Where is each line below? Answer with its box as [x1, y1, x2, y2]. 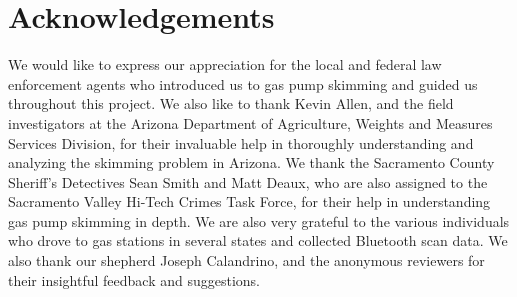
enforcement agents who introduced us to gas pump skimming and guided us [8, 73, 478, 94]
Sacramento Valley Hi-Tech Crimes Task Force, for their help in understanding [8, 191, 491, 212]
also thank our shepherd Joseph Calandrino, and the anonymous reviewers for [8, 250, 485, 271]
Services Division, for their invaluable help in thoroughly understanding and [8, 132, 474, 153]
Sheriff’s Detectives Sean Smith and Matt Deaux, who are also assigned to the [8, 171, 488, 192]
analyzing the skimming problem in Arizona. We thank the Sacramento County [8, 152, 495, 173]
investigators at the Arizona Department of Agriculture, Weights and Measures [8, 112, 493, 133]
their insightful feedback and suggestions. [8, 269, 260, 290]
